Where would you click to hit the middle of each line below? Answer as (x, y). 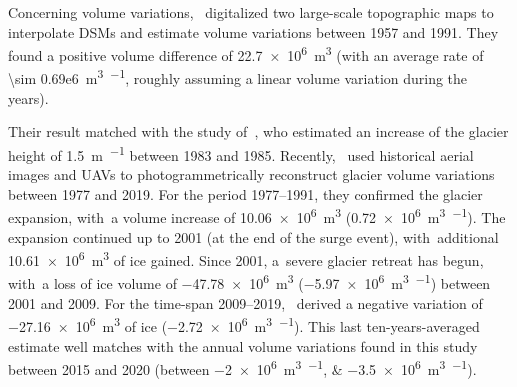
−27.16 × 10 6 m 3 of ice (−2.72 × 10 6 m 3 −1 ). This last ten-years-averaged (244, 324)
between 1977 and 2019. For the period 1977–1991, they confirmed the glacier (245, 193)
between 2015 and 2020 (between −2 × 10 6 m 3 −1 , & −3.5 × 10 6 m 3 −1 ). (242, 367)
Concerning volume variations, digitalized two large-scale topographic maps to (251, 12)
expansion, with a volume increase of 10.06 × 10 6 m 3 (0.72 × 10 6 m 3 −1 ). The (257, 215)
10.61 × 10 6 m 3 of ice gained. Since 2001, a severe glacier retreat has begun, (246, 258)
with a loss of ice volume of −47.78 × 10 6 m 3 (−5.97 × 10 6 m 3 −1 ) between (249, 282)
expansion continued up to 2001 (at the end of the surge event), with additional (253, 236)
